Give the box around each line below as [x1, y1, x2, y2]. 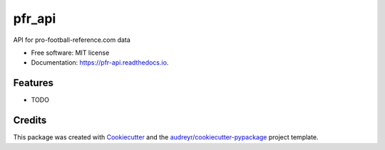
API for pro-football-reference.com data [13, 36, 131, 44]
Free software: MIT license [31, 48, 110, 57]
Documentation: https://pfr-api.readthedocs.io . [31, 58, 169, 67]
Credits [13, 114, 47, 127]
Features [13, 77, 53, 89]
